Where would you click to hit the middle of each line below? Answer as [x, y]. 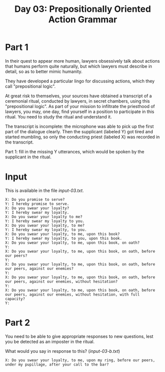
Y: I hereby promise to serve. [37, 204]
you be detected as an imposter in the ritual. [50, 341]
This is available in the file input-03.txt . [45, 190]
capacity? [15, 299]
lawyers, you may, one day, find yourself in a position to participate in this [80, 112]
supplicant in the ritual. [28, 157]
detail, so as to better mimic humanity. [44, 71]
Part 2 [18, 323]
